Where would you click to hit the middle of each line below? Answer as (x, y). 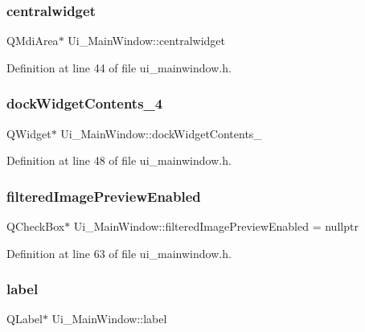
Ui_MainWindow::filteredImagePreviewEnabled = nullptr (216, 226)
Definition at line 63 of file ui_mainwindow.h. (119, 253)
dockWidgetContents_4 (85, 103)
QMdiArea (33, 41)
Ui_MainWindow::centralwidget (146, 41)
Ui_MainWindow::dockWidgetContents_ (161, 133)
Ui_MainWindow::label (109, 319)
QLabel (25, 319)
